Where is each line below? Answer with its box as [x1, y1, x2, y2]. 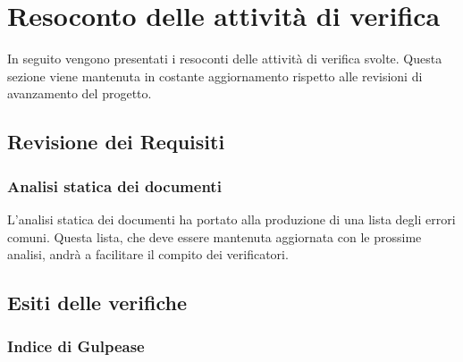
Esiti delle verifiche [7, 289, 187, 316]
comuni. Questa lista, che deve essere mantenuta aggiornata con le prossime [7, 227, 422, 246]
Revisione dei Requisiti [7, 128, 225, 156]
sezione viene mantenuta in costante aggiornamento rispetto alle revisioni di [7, 66, 423, 85]
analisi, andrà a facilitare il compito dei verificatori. [7, 245, 289, 264]
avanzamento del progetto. [7, 84, 152, 103]
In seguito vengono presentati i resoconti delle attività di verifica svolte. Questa [7, 49, 442, 68]
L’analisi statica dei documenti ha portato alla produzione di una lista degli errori [7, 209, 456, 228]
